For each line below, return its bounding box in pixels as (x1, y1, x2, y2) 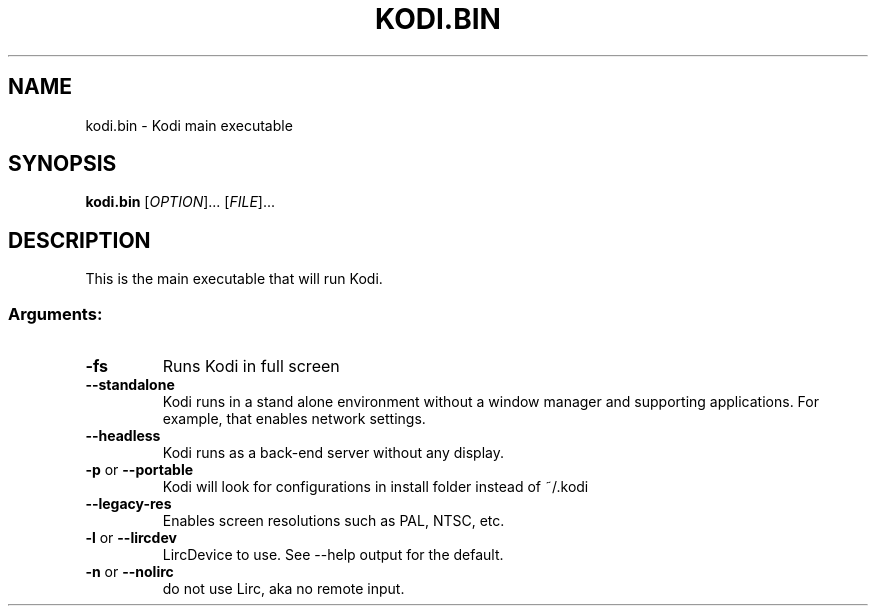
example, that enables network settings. (162, 410, 426, 428)
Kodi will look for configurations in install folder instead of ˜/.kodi (162, 478, 589, 496)
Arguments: (8, 303, 103, 324)
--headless (85, 427, 161, 445)
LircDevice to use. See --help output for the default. (162, 546, 504, 564)
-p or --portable (85, 461, 194, 479)
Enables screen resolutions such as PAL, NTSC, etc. (162, 512, 505, 530)
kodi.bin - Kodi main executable (85, 116, 293, 134)
